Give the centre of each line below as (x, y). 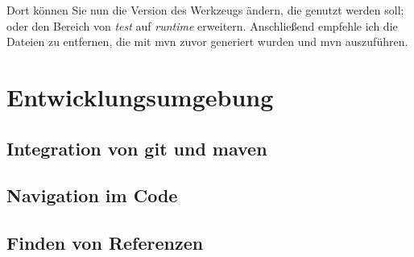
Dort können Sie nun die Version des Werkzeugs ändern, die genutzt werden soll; (205, 10)
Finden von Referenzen (105, 243)
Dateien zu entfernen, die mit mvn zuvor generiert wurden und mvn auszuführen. (207, 41)
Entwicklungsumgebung (140, 96)
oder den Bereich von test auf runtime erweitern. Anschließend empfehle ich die (202, 25)
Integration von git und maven (137, 148)
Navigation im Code (92, 195)
